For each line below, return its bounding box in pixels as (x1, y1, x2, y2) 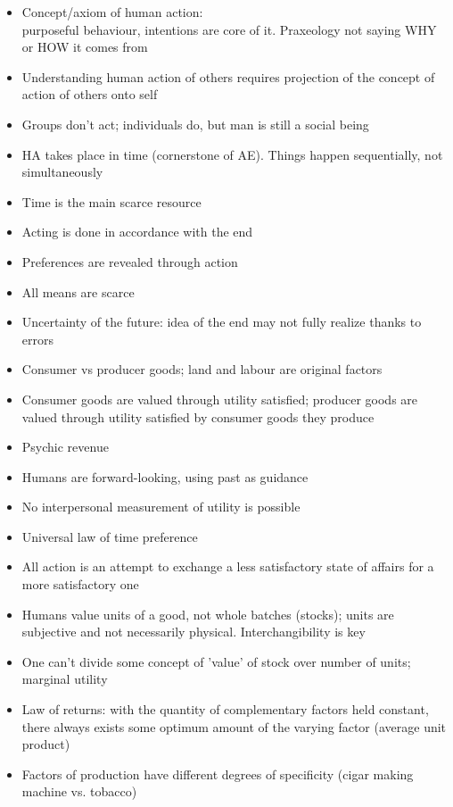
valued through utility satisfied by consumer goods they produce (21, 407, 375, 426)
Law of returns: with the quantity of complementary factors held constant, (21, 700, 429, 719)
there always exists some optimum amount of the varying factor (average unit (21, 717, 447, 736)
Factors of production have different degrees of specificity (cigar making (21, 764, 414, 783)
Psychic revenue (21, 437, 109, 456)
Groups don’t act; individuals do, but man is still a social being (21, 114, 369, 133)
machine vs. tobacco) (21, 782, 137, 801)
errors (21, 329, 54, 348)
